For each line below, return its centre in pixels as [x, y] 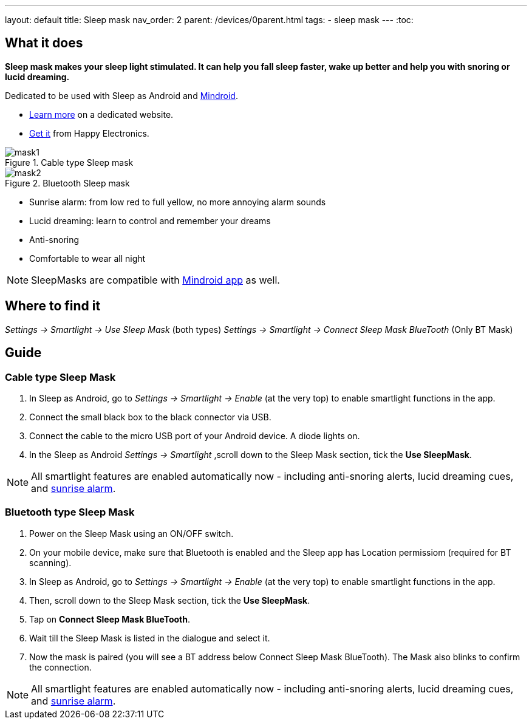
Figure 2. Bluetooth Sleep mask [67, 183]
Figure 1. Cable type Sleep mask [69, 162]
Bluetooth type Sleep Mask [70, 512]
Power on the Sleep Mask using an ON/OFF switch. [131, 533]
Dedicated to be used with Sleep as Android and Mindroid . [121, 95]
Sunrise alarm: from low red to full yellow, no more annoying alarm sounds [178, 202]
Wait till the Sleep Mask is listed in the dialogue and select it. [150, 638]
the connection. [60, 667]
